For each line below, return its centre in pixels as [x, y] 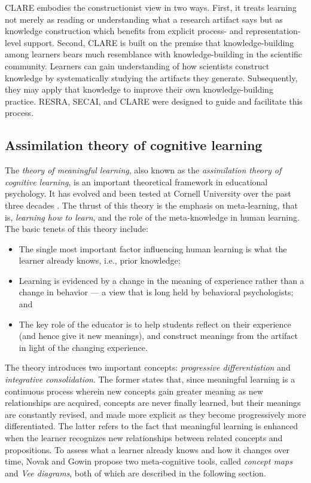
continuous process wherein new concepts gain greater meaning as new [134, 391]
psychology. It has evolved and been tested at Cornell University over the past [148, 193]
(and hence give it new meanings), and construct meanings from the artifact [158, 336]
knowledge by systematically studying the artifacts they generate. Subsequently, [151, 77]
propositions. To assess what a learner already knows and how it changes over [147, 449]
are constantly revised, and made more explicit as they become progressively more [155, 414]
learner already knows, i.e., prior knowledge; [100, 260]
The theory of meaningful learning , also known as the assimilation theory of [143, 170]
